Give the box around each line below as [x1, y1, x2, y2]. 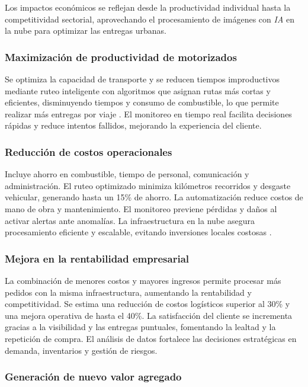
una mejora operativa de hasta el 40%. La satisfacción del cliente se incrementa [5, 309, 293, 321]
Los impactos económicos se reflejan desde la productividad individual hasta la [5, 1, 291, 13]
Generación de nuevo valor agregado [5, 369, 182, 384]
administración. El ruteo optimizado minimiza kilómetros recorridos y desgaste [5, 179, 291, 191]
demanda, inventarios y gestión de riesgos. [5, 344, 158, 356]
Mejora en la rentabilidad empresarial [5, 251, 189, 266]
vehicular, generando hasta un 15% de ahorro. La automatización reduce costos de [5, 191, 303, 203]
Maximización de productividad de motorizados [5, 49, 237, 64]
